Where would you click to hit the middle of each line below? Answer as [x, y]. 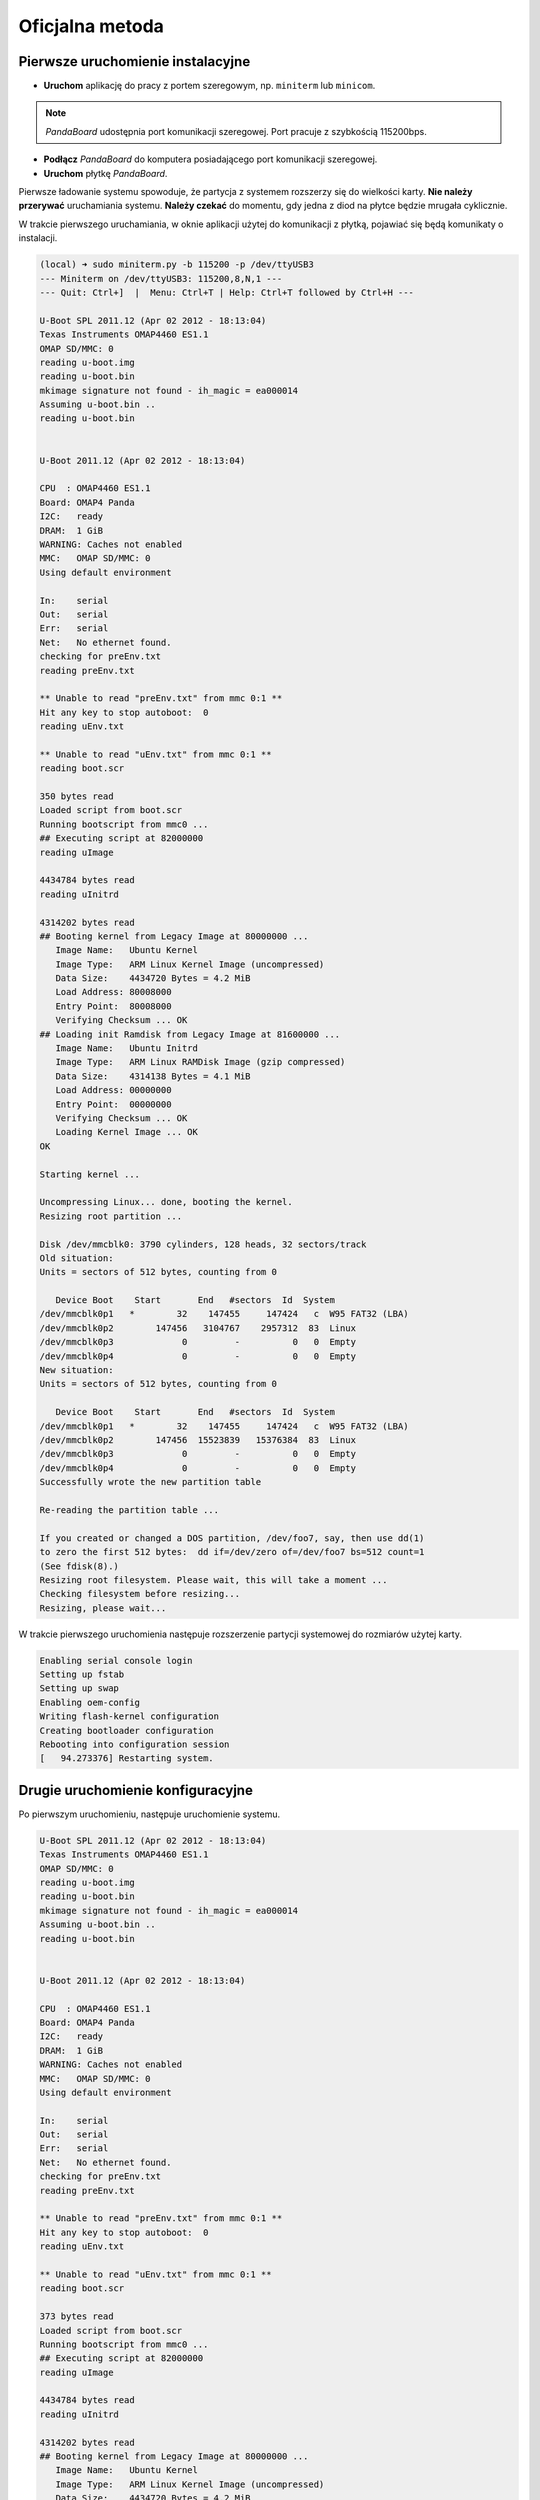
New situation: [76, 1370]
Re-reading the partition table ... [129, 1509]
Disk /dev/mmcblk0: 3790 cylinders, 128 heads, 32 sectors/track [203, 1244]
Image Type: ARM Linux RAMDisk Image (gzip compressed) [200, 1062]
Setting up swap [79, 1688]
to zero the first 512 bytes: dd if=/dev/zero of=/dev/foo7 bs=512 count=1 [232, 1552]
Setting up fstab [82, 1674]
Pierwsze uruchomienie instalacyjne [134, 61]
